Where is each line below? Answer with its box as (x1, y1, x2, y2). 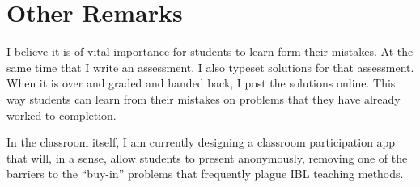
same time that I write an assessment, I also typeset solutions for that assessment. (6, 58, 414, 75)
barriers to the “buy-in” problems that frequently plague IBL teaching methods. (6, 165, 404, 182)
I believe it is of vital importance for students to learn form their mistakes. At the (6, 43, 414, 60)
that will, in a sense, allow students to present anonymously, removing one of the (6, 149, 408, 166)
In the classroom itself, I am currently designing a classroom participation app (6, 134, 396, 151)
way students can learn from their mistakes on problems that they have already (6, 90, 401, 107)
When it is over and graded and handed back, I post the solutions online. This (6, 74, 396, 91)
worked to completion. (6, 106, 117, 123)
